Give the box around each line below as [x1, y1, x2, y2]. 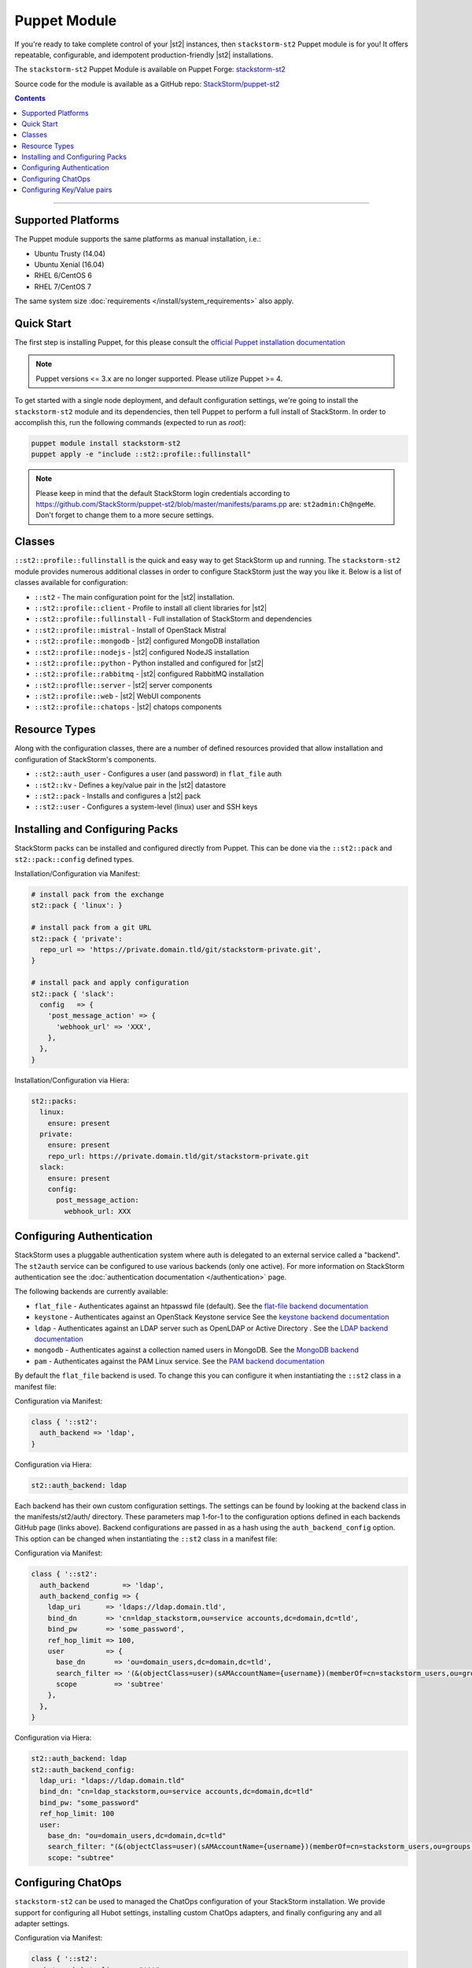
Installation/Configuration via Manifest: [14, 869, 141, 879]
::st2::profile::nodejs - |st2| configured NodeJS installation [34, 647, 249, 657]
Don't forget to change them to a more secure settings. [35, 510, 214, 520]
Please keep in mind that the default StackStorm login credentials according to [35, 488, 290, 498]
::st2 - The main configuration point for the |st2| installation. [34, 592, 235, 601]
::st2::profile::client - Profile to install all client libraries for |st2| [34, 603, 267, 612]
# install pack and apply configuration [31, 978, 189, 987]
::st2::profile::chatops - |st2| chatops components [34, 702, 222, 712]
